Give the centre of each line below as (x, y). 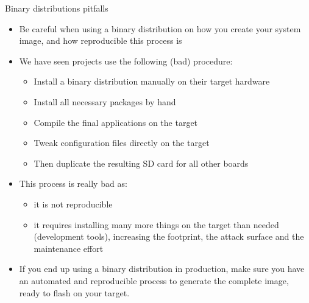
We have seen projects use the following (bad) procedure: (126, 61)
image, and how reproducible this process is (101, 40)
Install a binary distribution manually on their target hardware (152, 81)
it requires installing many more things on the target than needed (156, 224)
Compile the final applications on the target (116, 122)
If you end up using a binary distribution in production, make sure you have (162, 269)
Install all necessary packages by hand (105, 101)
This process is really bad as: (73, 183)
